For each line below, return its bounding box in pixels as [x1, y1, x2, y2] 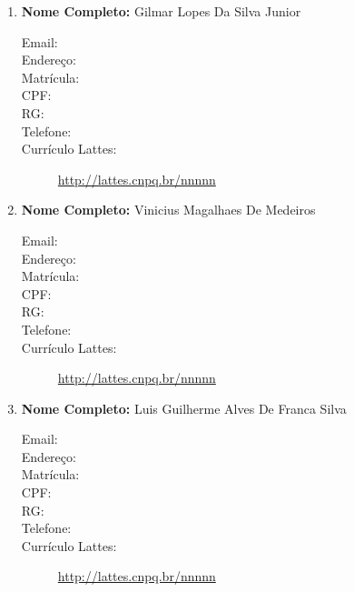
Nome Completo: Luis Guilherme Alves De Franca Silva [21, 398, 347, 417]
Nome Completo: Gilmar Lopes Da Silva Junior [21, 2, 301, 20]
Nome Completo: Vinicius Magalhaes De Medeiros [21, 200, 316, 219]
